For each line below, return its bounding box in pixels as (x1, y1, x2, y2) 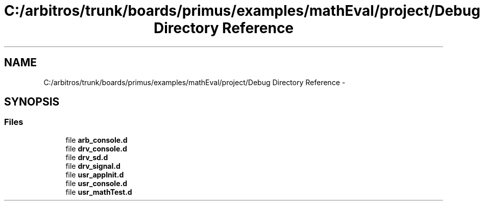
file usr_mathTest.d (65, 187, 132, 196)
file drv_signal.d (65, 161, 120, 170)
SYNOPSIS (4, 95, 60, 109)
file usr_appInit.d (65, 170, 124, 179)
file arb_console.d (65, 135, 128, 144)
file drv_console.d (65, 144, 127, 153)
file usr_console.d (65, 178, 127, 188)
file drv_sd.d (65, 152, 108, 162)
